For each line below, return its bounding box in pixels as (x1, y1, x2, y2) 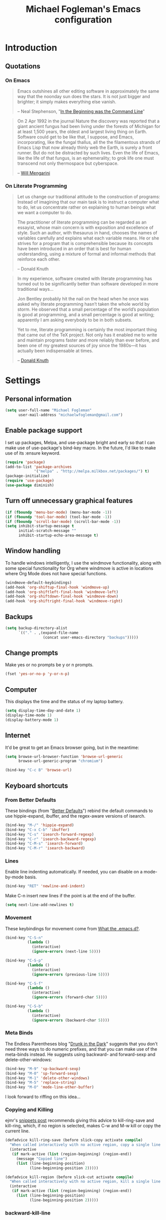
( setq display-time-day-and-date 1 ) (5, 708, 81, 713)
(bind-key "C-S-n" (5, 935, 43, 940)
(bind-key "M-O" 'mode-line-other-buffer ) (5, 1085, 94, 1090)
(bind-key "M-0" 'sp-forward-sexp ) (5, 1071, 79, 1076)
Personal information (5, 394, 72, 403)
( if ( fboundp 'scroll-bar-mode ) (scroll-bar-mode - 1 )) (5, 519, 121, 524)
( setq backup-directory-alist (5, 626, 68, 631)
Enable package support (5, 426, 83, 435)
